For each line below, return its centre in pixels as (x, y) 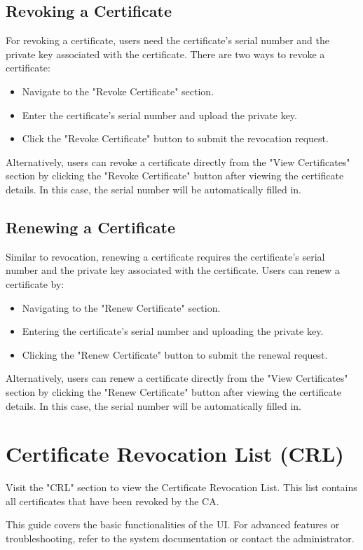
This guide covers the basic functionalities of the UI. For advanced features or (173, 524)
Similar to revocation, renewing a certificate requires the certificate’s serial (165, 256)
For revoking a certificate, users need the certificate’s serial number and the (167, 40)
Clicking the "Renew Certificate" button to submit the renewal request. (175, 354)
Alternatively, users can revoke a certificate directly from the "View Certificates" (178, 161)
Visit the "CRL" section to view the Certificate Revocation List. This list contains (181, 487)
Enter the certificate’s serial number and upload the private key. (159, 115)
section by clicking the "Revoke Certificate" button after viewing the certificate (175, 176)
